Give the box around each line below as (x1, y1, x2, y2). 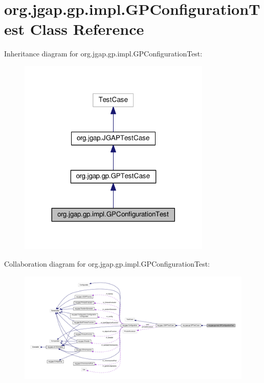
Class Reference (30, 18, 144, 39)
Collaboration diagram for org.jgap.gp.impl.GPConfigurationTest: (4, 258, 210, 269)
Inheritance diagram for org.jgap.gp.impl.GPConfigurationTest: (4, 48, 203, 59)
